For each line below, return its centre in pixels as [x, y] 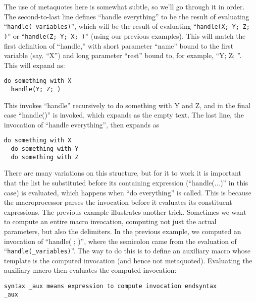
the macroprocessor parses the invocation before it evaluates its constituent [118, 202]
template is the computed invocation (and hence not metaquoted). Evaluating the [128, 260]
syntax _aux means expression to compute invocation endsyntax [110, 286]
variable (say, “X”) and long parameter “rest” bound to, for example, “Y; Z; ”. [123, 55]
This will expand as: [35, 65]
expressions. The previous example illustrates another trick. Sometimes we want [125, 211]
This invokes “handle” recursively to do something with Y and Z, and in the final [127, 105]
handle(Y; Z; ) [36, 89]
